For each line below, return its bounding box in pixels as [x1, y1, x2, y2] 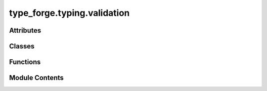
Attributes [9, 26, 42, 35]
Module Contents [9, 74, 64, 82]
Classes [9, 42, 35, 50]
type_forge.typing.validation [9, 7, 130, 18]
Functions [9, 58, 41, 66]
